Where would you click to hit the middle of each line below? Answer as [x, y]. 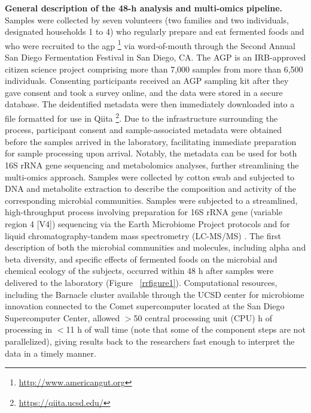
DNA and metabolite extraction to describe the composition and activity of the [150, 189]
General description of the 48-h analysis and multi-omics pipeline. [144, 8]
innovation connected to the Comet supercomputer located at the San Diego [145, 306]
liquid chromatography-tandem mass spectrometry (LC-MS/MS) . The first [143, 235]
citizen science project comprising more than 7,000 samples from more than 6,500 [154, 69]
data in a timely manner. [51, 353]
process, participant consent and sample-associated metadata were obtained [143, 130]
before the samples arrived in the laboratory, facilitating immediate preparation [151, 141]
